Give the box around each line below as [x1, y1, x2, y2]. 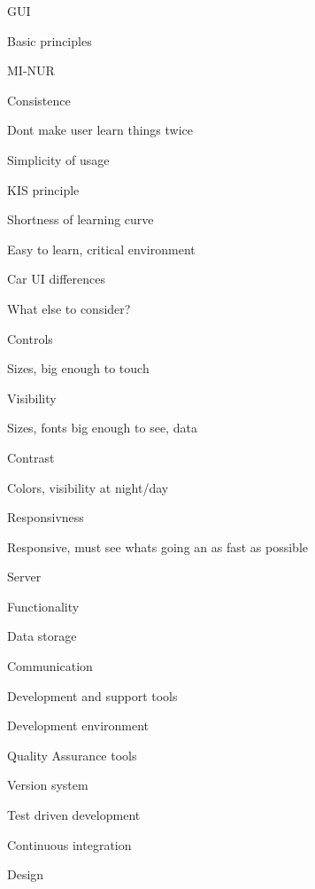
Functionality [7, 597, 80, 615]
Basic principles [7, 31, 92, 50]
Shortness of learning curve [7, 210, 154, 229]
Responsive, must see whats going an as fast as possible [7, 537, 309, 556]
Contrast [7, 448, 55, 466]
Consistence [7, 90, 71, 109]
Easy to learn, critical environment [7, 239, 196, 258]
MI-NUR [7, 61, 55, 80]
